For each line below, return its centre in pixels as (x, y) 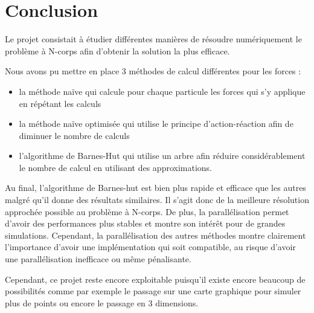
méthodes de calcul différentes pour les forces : (215, 71)
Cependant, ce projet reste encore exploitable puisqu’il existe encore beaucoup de (155, 279)
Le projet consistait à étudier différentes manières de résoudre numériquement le (153, 39)
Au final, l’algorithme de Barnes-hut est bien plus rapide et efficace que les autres (155, 188)
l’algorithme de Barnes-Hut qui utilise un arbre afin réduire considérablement (162, 156)
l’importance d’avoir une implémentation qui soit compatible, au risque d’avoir (150, 247)
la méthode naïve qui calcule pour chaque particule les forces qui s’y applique (162, 91)
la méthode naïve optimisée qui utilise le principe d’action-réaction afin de (156, 124)
